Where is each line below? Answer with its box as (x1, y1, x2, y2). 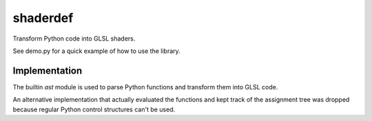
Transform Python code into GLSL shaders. (12, 34, 136, 43)
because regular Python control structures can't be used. (12, 105, 176, 113)
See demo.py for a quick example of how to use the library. (12, 47, 180, 55)
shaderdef (12, 10, 74, 25)
